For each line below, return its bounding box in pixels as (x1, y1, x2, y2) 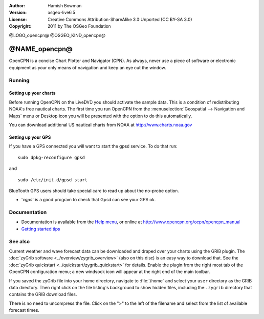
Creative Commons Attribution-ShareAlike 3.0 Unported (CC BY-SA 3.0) (47, 16, 193, 22)
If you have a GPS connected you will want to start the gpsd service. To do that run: (9, 143, 178, 149)
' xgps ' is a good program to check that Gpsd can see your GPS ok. (21, 197, 156, 203)
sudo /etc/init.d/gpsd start (18, 177, 88, 183)
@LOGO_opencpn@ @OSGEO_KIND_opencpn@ (9, 32, 106, 38)
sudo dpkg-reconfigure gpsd (18, 154, 85, 160)
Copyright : (9, 23, 32, 29)
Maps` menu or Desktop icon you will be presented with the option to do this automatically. (9, 113, 192, 119)
